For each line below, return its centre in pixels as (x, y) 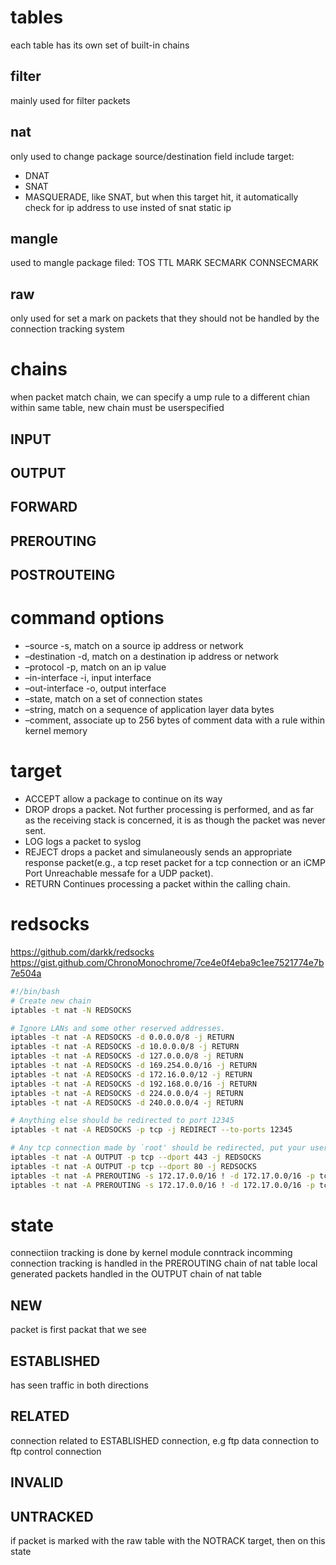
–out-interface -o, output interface (95, 688)
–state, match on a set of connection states (113, 699)
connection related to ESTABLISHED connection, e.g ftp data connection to (165, 1440)
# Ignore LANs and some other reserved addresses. (118, 1028)
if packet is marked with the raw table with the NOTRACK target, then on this (168, 1541)
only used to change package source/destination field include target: (152, 156)
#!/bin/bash (35, 991)
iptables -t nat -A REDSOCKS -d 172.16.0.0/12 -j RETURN (131, 1074)
